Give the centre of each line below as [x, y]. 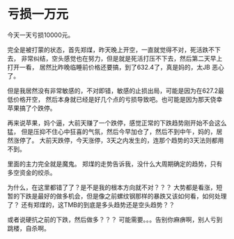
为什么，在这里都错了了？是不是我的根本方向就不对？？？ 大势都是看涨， [112, 187]
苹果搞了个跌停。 [32, 108]
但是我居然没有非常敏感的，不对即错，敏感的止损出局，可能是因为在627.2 [112, 91]
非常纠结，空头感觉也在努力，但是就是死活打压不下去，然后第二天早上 [122, 58]
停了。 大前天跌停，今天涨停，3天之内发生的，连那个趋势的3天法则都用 [122, 140]
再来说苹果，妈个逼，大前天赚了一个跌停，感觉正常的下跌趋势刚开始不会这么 [117, 123]
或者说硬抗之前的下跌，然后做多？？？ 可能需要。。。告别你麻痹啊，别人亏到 [115, 219]
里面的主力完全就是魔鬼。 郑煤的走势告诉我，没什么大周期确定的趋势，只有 [115, 164]
